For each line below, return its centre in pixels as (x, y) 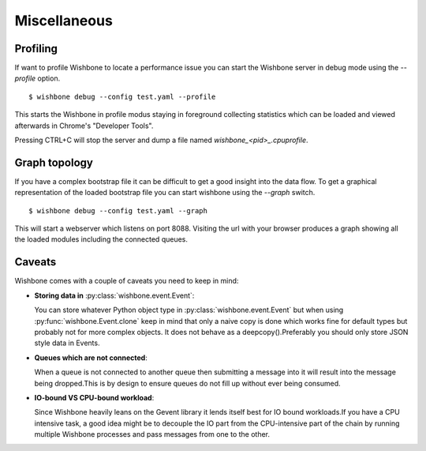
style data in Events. (67, 343)
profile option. (37, 78)
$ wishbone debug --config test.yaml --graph (118, 210)
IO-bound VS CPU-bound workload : (94, 397)
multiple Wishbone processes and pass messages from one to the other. (152, 434)
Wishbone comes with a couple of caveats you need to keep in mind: (127, 281)
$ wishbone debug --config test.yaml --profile (122, 96)
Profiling (36, 49)
